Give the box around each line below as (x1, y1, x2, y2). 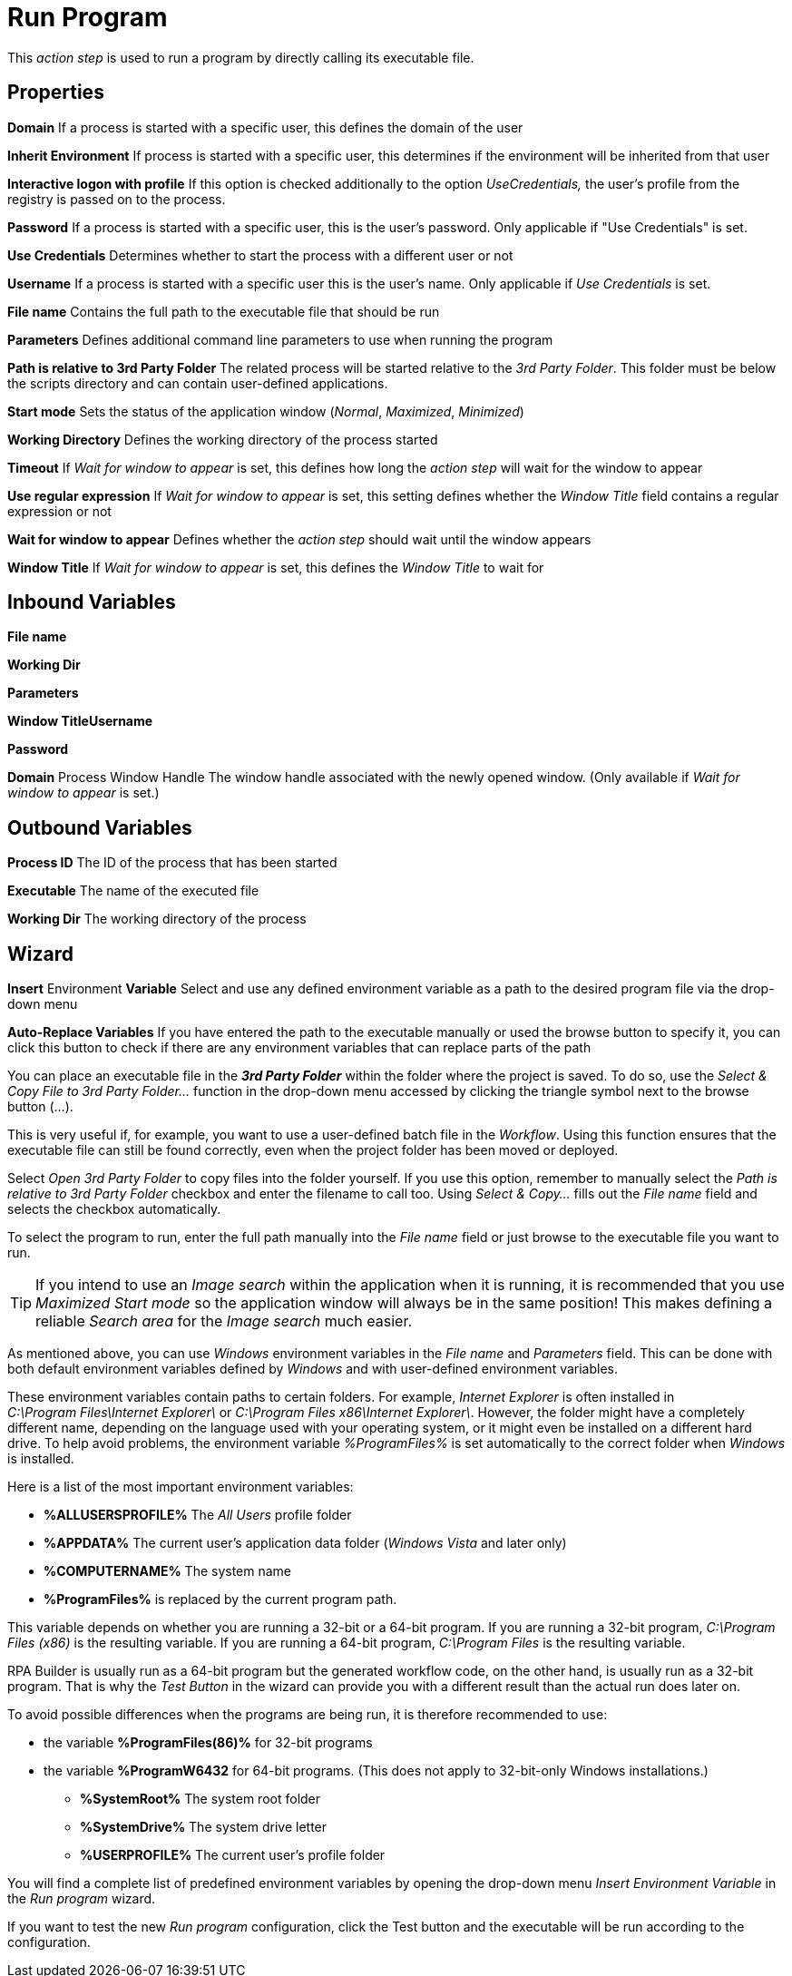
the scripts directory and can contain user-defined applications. (7, 375, 388, 391)
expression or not (7, 503, 112, 519)
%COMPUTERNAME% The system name (44, 1563, 292, 1580)
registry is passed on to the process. (7, 191, 226, 207)
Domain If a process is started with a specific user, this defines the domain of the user (7, 119, 523, 135)
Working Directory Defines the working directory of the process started (7, 431, 438, 447)
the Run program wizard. (7, 1891, 156, 1907)
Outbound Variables (7, 816, 192, 839)
